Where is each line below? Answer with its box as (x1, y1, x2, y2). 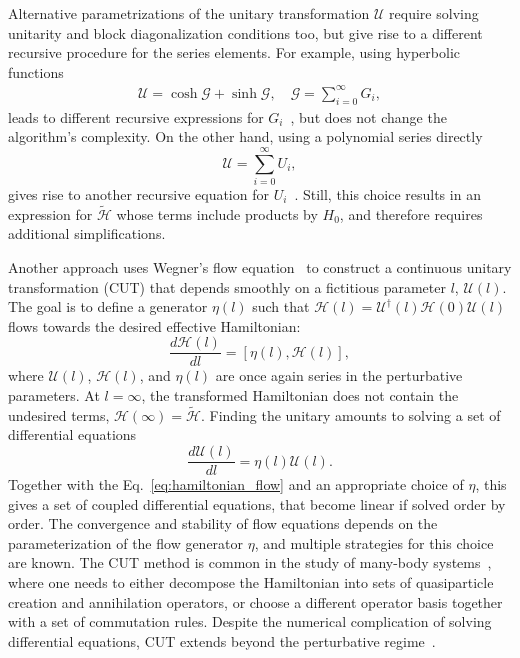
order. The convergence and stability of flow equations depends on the (8, 513, 438, 534)
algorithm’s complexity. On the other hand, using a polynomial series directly (8, 126, 483, 147)
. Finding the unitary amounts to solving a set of (200, 404, 501, 425)
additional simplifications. (8, 223, 166, 244)
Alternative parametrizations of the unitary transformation (8, 3, 370, 23)
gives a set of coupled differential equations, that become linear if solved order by (8, 493, 506, 514)
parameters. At (8, 385, 100, 406)
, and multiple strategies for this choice (254, 532, 494, 553)
